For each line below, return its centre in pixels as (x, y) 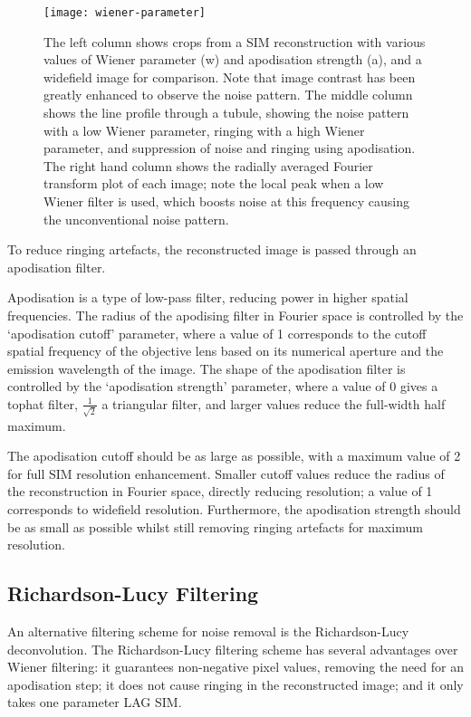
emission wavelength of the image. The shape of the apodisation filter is (207, 368)
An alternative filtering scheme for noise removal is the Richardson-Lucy (208, 631)
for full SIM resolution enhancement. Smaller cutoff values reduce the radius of (226, 473)
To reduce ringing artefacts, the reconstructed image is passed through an (212, 249)
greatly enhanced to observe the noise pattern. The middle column (228, 95)
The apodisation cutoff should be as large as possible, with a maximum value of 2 (234, 456)
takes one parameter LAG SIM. (95, 702)
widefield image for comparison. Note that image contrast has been (230, 76)
